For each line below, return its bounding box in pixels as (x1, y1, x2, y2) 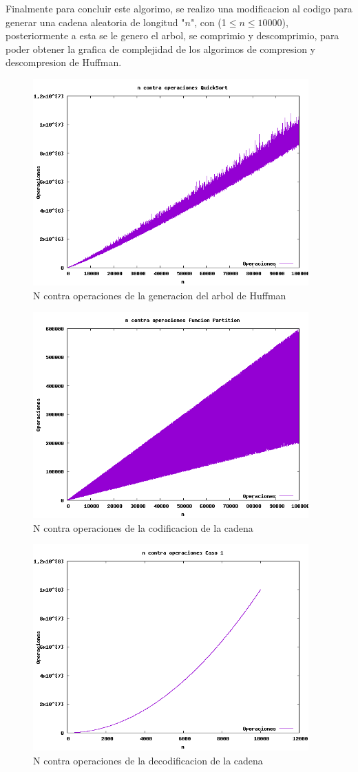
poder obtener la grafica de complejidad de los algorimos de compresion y (6, 41, 315, 56)
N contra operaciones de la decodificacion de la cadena (33, 753, 263, 767)
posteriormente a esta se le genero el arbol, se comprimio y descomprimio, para (6, 28, 339, 43)
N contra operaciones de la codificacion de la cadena (33, 520, 253, 535)
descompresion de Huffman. (6, 55, 122, 69)
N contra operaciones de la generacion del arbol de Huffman (33, 288, 286, 302)
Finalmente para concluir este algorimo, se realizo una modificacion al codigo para (6, 1, 352, 15)
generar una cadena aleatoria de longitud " (6, 14, 185, 29)
